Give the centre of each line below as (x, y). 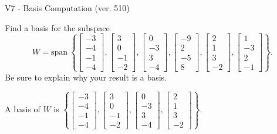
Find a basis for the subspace (57, 27)
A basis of (23, 109)
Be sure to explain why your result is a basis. (86, 77)
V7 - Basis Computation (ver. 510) (67, 8)
